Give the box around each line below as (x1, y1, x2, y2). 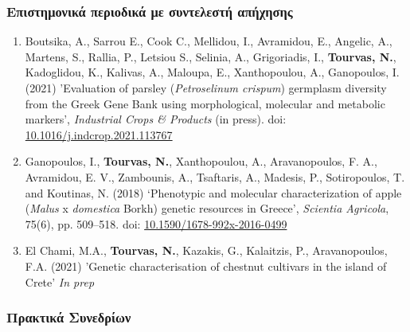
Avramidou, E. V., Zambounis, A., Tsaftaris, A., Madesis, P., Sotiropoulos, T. (25, 168, 405, 185)
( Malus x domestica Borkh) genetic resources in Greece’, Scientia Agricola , (25, 200, 389, 217)
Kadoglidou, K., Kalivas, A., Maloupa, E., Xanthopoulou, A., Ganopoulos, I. (25, 64, 400, 80)
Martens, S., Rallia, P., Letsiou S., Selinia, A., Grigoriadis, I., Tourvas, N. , (25, 48, 396, 64)
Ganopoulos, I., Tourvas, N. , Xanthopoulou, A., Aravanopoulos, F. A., (25, 153, 377, 170)
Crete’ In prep (25, 273, 95, 290)
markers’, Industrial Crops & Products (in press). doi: (25, 111, 287, 127)
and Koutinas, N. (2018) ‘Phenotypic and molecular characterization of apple (25, 184, 402, 201)
